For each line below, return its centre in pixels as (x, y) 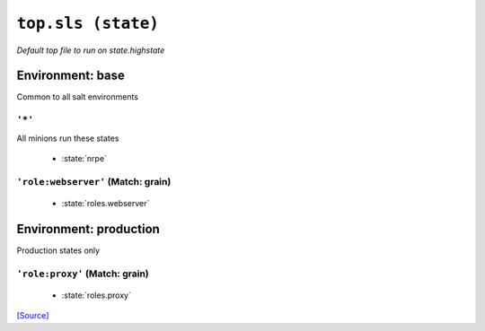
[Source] (33, 316)
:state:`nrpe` (84, 158)
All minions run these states (68, 138)
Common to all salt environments (78, 97)
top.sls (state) (88, 23)
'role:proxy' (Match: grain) (83, 274)
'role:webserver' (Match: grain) (94, 181)
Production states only (58, 250)
